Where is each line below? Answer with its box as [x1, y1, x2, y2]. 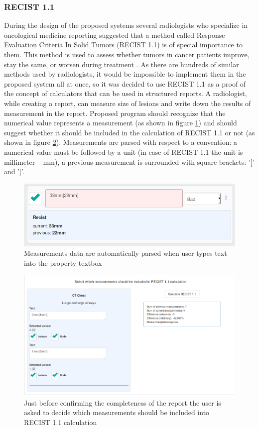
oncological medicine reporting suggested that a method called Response [4, 29, 225, 40]
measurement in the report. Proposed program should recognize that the [4, 107, 226, 118]
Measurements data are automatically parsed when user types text [24, 248, 227, 258]
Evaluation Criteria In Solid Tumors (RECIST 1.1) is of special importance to [4, 39, 243, 50]
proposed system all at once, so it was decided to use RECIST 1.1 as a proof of [4, 78, 246, 89]
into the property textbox [24, 257, 102, 268]
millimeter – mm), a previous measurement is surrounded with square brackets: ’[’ [4, 156, 255, 167]
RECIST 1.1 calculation [24, 417, 97, 428]
